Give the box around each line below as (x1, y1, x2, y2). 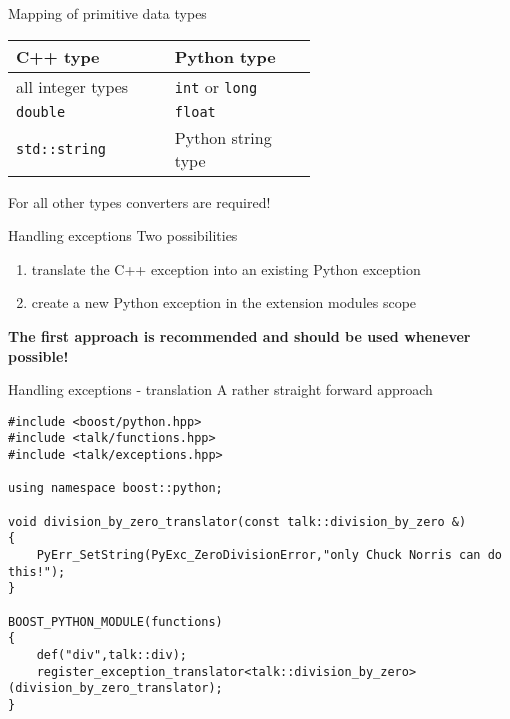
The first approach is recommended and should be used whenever (8, 325, 471, 346)
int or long (174, 74, 258, 98)
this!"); (8, 564, 66, 579)
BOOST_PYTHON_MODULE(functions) (8, 614, 223, 629)
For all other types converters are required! (8, 191, 271, 212)
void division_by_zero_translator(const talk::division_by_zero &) (8, 514, 467, 529)
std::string (16, 140, 107, 157)
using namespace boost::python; (8, 481, 223, 496)
